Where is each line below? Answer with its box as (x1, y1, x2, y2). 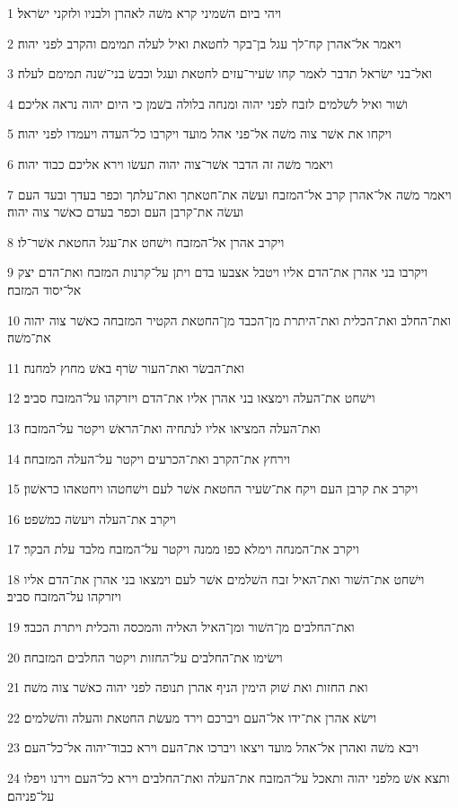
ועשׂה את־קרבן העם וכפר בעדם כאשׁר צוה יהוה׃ (7, 202, 243, 221)
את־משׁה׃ (7, 328, 51, 347)
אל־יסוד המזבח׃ (7, 280, 82, 298)
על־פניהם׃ (7, 786, 55, 804)
